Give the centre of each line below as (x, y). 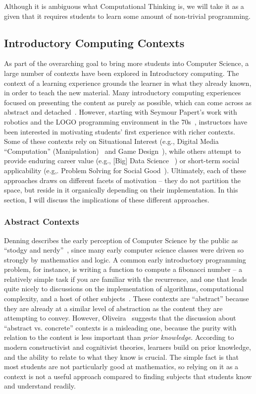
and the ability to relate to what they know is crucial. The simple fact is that (121, 357)
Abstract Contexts (42, 222)
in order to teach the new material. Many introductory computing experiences (123, 93)
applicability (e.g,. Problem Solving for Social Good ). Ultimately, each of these (125, 170)
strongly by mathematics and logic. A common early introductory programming (125, 259)
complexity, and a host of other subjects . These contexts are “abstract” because (127, 298)
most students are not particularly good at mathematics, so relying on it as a (121, 366)
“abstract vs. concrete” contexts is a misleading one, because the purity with (120, 327)
